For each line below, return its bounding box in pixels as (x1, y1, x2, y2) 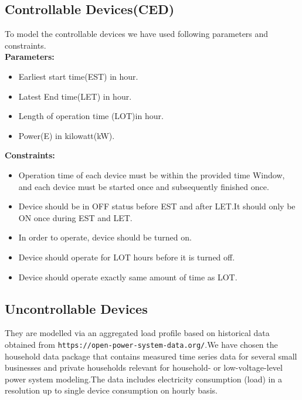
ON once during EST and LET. (18, 211, 133, 223)
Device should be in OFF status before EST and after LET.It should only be (18, 200, 296, 212)
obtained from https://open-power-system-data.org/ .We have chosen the (5, 338, 278, 350)
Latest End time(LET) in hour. (18, 90, 132, 102)
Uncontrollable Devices (5, 299, 148, 317)
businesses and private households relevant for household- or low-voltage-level (5, 361, 283, 374)
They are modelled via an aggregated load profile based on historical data (5, 327, 270, 339)
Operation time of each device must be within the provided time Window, (18, 168, 285, 181)
